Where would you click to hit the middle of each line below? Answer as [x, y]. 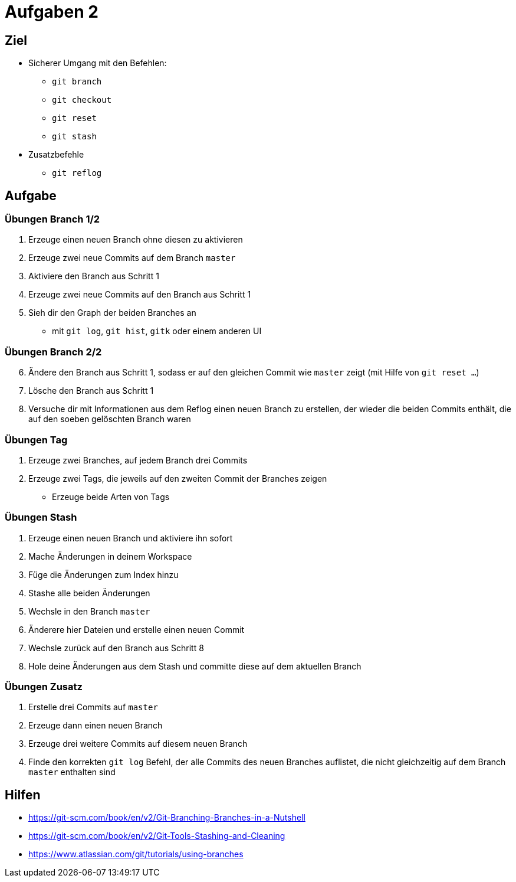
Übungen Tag [36, 440]
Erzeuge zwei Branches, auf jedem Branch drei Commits [138, 460]
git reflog [77, 173]
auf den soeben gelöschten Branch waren [110, 419]
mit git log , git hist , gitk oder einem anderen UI [157, 331]
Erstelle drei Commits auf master [93, 707]
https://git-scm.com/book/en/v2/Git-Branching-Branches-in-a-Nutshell [167, 818]
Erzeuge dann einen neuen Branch [96, 726]
